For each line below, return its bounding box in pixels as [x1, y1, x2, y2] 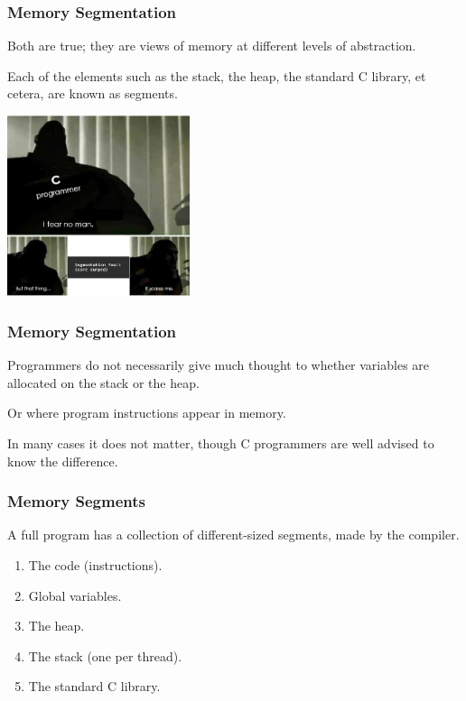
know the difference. [7, 451, 118, 470]
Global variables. [28, 586, 122, 604]
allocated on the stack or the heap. [7, 373, 200, 392]
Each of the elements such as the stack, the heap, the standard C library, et [7, 66, 426, 85]
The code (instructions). [28, 555, 163, 574]
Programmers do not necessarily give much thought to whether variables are [7, 355, 430, 374]
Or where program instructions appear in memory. [7, 403, 286, 422]
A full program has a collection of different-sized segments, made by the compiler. [7, 525, 460, 544]
